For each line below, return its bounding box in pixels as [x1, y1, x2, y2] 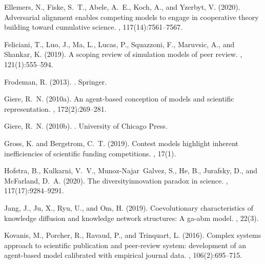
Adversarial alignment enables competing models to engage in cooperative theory [4, 11, 259, 22]
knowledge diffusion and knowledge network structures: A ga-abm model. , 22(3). [4, 212, 259, 223]
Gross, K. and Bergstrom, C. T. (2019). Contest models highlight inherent [4, 137, 239, 148]
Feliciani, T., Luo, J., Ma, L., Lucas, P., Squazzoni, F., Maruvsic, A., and [4, 38, 235, 49]
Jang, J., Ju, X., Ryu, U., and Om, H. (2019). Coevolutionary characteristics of [4, 202, 254, 213]
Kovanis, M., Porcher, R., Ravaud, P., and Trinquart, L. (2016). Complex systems [4, 230, 261, 240]
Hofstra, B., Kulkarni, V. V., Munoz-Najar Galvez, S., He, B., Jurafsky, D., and [4, 165, 257, 176]
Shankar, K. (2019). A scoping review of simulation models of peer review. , [4, 49, 242, 59]
